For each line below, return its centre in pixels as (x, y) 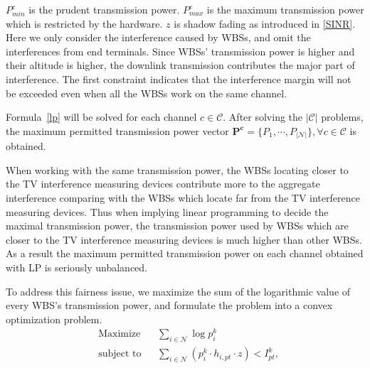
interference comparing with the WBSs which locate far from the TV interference (183, 198)
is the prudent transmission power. (104, 9)
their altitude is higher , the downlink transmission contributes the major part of (180, 65)
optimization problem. (54, 319)
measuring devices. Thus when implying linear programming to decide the (167, 211)
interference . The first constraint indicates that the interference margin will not (179, 79)
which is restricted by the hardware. (84, 23)
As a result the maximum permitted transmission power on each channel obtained (185, 253)
